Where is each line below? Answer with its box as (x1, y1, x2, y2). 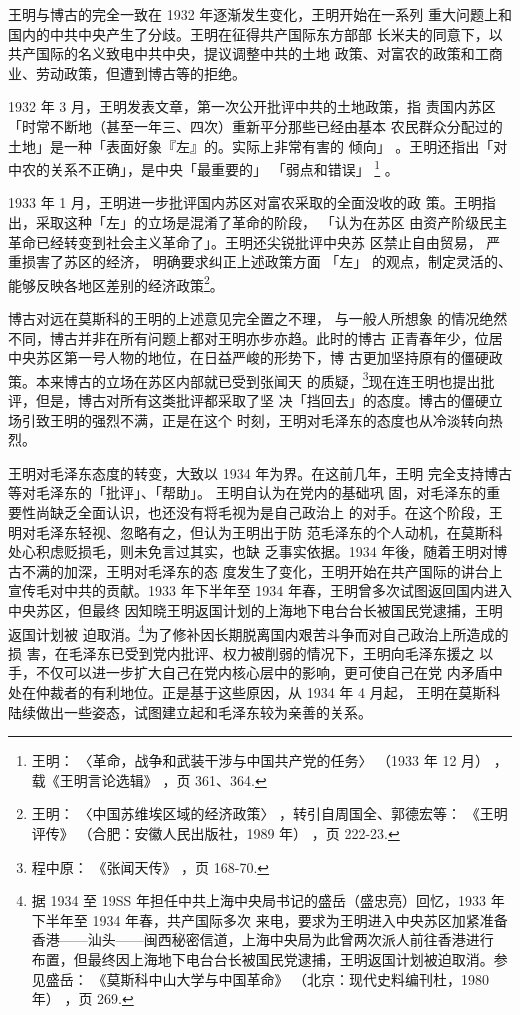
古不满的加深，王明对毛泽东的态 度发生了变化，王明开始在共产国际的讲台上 (8, 560, 503, 581)
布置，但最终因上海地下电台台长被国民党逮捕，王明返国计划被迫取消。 (31, 948, 494, 969)
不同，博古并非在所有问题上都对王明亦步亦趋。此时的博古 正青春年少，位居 (8, 327, 503, 348)
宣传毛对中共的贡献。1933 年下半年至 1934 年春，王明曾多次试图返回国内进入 (8, 580, 512, 601)
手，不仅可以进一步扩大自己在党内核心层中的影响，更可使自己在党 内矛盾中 (8, 662, 503, 683)
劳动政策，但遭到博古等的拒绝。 (35, 62, 246, 83)
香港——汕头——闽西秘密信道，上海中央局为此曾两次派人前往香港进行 (31, 929, 494, 950)
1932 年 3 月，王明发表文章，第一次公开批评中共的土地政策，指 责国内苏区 (8, 96, 496, 117)
